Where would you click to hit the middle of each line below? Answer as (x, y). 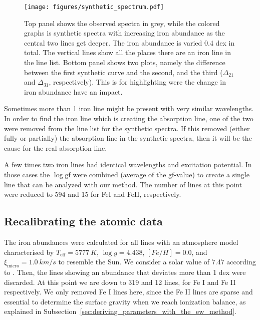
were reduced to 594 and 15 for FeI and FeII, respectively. (93, 194)
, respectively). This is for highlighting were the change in (137, 82)
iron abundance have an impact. (73, 91)
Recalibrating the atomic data (83, 221)
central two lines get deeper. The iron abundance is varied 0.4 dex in (129, 42)
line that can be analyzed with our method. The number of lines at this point (123, 184)
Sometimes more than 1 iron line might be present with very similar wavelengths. (129, 108)
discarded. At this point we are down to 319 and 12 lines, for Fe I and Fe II (120, 282)
